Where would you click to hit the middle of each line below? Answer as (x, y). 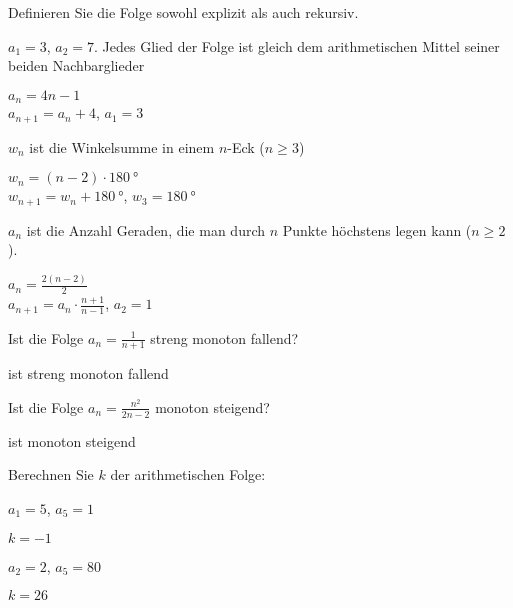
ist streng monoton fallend (88, 373)
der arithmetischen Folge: (188, 474)
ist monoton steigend (72, 440)
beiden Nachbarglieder (76, 65)
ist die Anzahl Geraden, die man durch (146, 229)
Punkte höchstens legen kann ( (377, 229)
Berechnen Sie (51, 474)
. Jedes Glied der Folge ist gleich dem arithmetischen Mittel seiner (297, 45)
